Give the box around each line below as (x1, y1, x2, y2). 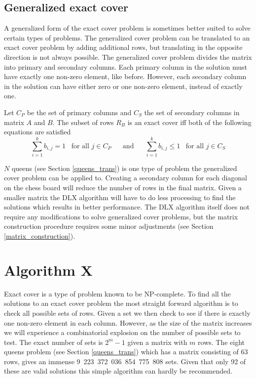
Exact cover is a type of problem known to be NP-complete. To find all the (4, 288, 231, 298)
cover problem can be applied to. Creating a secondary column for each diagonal (4, 172, 247, 183)
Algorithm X (4, 259, 93, 280)
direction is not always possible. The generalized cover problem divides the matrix (4, 51, 252, 62)
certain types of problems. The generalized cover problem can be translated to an (4, 32, 250, 42)
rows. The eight (198, 337, 245, 347)
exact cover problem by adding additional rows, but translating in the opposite (4, 42, 243, 52)
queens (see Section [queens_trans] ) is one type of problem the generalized (11, 163, 237, 173)
